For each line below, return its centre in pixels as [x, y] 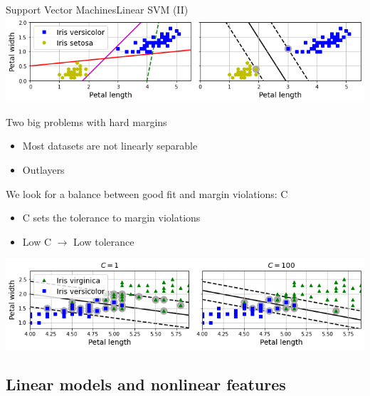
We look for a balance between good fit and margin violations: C [147, 193]
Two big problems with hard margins [86, 121]
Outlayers [43, 169]
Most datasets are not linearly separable [110, 146]
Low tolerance [104, 241]
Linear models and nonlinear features [146, 384]
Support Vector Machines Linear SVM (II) [97, 9]
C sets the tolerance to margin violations [111, 218]
